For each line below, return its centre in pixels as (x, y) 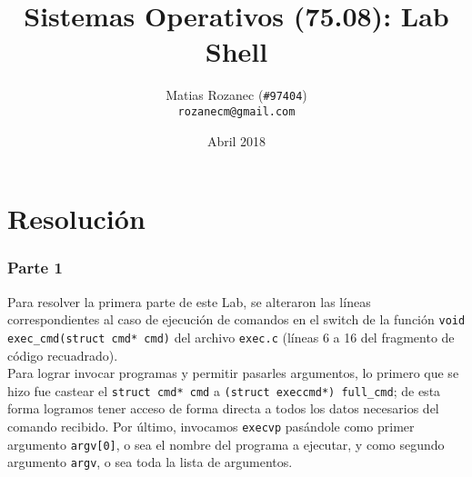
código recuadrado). (63, 355)
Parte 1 (35, 268)
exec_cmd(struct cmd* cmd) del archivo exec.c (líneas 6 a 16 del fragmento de (231, 337)
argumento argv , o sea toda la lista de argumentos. (150, 462)
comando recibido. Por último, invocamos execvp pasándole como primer (211, 426)
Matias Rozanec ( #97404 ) (236, 95)
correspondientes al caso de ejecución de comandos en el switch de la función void (236, 319)
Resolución (76, 219)
